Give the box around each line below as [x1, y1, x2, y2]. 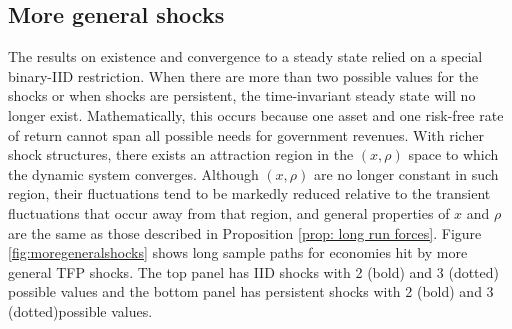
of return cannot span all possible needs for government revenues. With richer [8, 124, 484, 145]
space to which [408, 144, 499, 165]
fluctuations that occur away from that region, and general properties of [8, 202, 450, 223]
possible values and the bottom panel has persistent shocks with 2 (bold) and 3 [8, 281, 494, 302]
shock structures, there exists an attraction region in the [8, 144, 354, 165]
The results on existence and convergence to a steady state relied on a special [8, 46, 483, 67]
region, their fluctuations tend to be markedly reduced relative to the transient [8, 183, 491, 204]
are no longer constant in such [313, 163, 499, 184]
